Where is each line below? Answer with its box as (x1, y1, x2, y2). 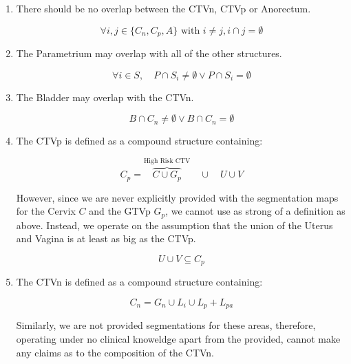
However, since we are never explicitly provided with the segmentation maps (16, 190, 339, 204)
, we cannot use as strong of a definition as (165, 204, 345, 218)
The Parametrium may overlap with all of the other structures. (16, 46, 282, 61)
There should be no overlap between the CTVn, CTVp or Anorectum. (16, 1, 311, 15)
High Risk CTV (143, 158, 191, 165)
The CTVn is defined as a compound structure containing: (16, 275, 263, 289)
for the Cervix (16, 204, 76, 218)
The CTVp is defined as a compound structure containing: (16, 133, 263, 148)
